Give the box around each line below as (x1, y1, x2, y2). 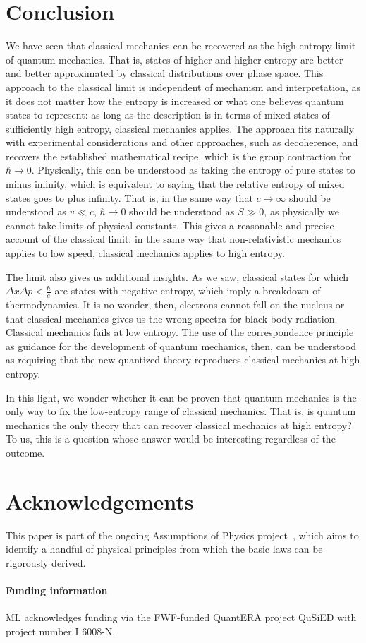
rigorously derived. (6, 555, 86, 570)
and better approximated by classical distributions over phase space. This (6, 66, 324, 80)
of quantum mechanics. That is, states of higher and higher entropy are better (6, 52, 343, 66)
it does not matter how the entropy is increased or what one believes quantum (6, 93, 344, 108)
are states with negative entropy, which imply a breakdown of (54, 283, 321, 298)
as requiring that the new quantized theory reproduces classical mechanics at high (6, 352, 360, 367)
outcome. (6, 445, 45, 459)
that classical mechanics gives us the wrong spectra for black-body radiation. (6, 311, 338, 325)
